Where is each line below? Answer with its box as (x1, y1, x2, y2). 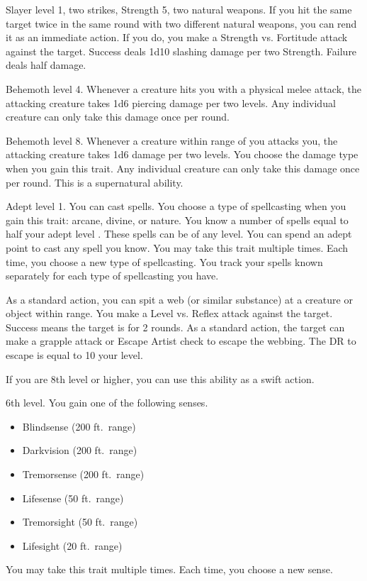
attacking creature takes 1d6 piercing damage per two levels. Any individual (6, 95, 336, 110)
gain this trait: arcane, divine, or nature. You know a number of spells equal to (6, 212, 349, 227)
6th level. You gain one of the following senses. (6, 395, 208, 410)
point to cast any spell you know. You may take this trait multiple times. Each (6, 240, 349, 255)
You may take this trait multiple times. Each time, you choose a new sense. (6, 562, 333, 577)
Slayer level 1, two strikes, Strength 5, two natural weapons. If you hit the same (6, 2, 352, 16)
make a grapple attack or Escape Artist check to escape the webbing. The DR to (6, 333, 356, 348)
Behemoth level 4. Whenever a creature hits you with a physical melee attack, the (6, 81, 362, 96)
